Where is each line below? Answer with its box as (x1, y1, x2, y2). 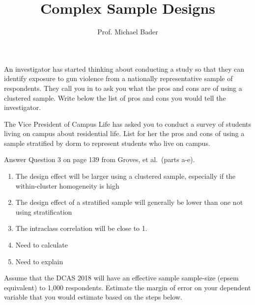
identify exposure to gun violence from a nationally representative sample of (4, 73, 233, 83)
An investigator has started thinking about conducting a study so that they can (4, 63, 244, 74)
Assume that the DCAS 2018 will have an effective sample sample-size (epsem (4, 273, 239, 283)
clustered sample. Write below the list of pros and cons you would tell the (4, 92, 226, 103)
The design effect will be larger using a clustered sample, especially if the (15, 171, 236, 181)
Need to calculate (15, 240, 68, 250)
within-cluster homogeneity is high (15, 180, 119, 191)
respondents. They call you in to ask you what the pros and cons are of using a (4, 83, 242, 93)
